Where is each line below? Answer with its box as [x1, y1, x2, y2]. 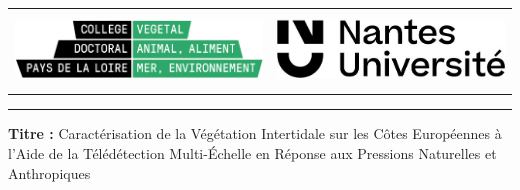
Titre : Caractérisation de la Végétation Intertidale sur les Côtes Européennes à [8, 123, 502, 144]
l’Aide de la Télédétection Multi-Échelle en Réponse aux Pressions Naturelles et [8, 143, 497, 164]
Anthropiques [8, 162, 91, 183]
